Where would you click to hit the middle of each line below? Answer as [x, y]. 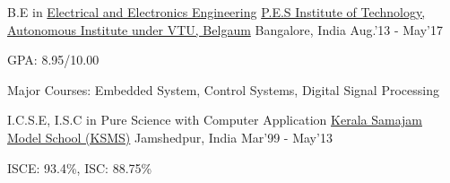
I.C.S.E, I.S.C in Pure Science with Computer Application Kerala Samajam [215, 120]
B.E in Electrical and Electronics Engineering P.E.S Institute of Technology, [216, 12]
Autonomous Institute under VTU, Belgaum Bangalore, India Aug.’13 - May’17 [225, 29]
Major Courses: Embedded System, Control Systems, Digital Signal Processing [223, 89]
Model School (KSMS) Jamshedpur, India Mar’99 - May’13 [170, 137]
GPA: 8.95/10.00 [53, 60]
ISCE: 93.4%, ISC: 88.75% [80, 167]
